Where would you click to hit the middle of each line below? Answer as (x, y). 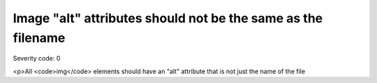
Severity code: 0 (37, 59)
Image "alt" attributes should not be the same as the (168, 18)
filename (39, 38)
